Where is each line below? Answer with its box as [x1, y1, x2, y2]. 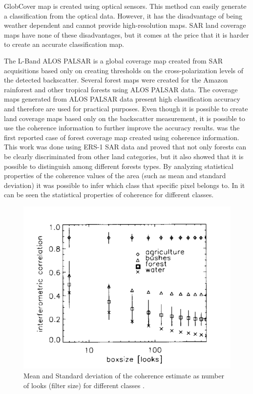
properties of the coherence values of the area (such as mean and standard [4, 170, 226, 181]
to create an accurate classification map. [4, 39, 124, 49]
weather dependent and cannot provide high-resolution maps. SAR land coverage [4, 20, 246, 30]
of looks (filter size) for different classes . [23, 380, 145, 390]
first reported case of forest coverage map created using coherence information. [4, 132, 239, 142]
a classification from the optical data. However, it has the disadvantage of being [4, 10, 243, 21]
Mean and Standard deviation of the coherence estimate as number [23, 371, 224, 381]
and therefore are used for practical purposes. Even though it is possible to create [4, 103, 248, 113]
